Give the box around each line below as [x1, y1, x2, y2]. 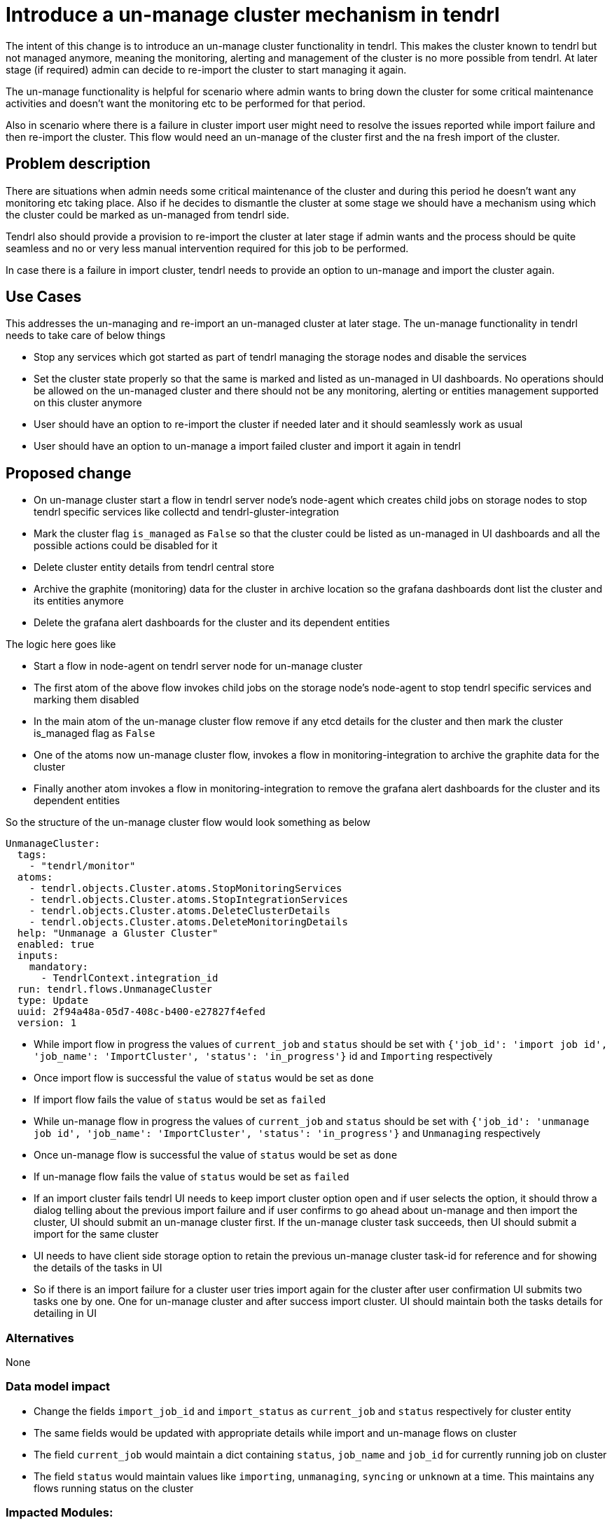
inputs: [17, 950, 59, 962]
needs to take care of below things [6, 329, 166, 342]
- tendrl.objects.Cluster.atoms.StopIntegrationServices [29, 894, 348, 906]
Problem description [6, 155, 151, 173]
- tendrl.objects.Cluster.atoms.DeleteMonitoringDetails [29, 916, 348, 928]
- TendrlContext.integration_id [41, 972, 218, 984]
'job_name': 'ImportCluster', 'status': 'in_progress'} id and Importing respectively [34, 1050, 493, 1063]
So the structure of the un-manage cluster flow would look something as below [6, 816, 370, 829]
